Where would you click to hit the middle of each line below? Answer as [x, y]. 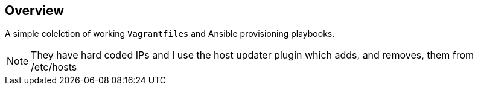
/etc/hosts [54, 67]
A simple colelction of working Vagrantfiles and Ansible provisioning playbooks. [170, 34]
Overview [35, 11]
